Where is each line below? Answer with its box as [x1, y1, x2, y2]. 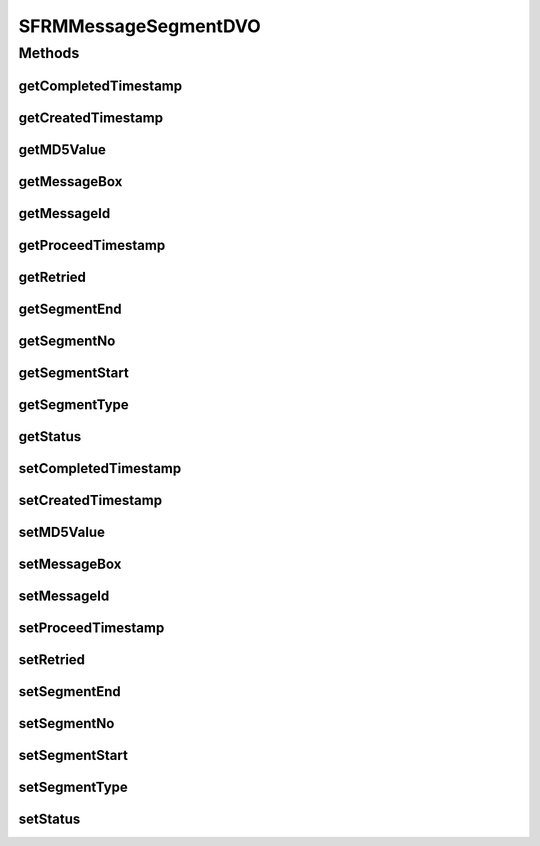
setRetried [18, 651, 85, 668]
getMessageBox [18, 173, 123, 190]
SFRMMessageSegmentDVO [18, 15, 262, 37]
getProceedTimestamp [18, 236, 166, 254]
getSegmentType [18, 396, 129, 413]
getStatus [18, 428, 82, 445]
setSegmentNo [18, 715, 115, 732]
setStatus [18, 810, 81, 827]
